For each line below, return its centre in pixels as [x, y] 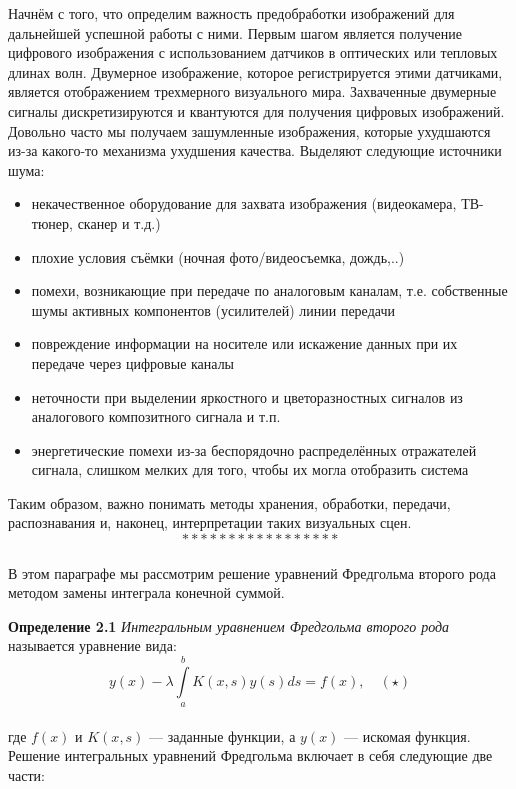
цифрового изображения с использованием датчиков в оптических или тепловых [253, 52]
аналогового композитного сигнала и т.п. [156, 416]
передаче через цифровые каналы [133, 362]
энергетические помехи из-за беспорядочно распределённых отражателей [254, 449]
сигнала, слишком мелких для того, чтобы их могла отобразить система [250, 469]
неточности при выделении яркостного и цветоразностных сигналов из [247, 396]
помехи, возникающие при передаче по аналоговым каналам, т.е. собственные [269, 290]
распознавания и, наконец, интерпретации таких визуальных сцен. [210, 522]
